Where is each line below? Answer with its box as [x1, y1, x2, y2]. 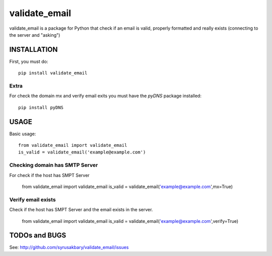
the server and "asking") [9, 32, 60, 38]
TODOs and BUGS [9, 231, 66, 240]
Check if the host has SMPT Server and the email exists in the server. [9, 207, 153, 213]
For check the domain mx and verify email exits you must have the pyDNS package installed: [9, 93, 201, 99]
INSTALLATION [9, 45, 58, 54]
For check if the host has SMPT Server [9, 172, 90, 178]
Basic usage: [9, 131, 36, 137]
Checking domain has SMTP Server [9, 161, 98, 168]
